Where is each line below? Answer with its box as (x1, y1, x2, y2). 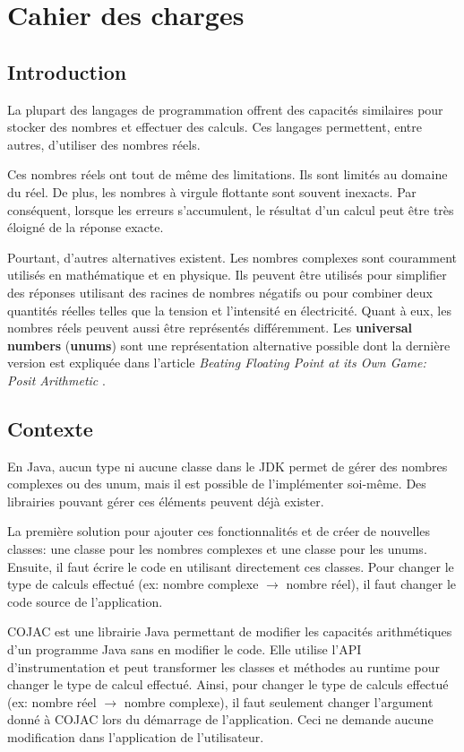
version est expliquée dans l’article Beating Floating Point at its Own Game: (7, 353, 426, 372)
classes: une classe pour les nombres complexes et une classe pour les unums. (7, 540, 427, 558)
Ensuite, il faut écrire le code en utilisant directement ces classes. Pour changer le (7, 557, 454, 575)
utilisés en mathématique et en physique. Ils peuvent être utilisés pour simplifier (7, 265, 447, 284)
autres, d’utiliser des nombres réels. (7, 134, 201, 153)
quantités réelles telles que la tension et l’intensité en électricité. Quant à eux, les (7, 300, 451, 319)
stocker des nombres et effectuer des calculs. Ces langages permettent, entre (7, 117, 423, 136)
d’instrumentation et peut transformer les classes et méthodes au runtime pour (7, 657, 440, 676)
